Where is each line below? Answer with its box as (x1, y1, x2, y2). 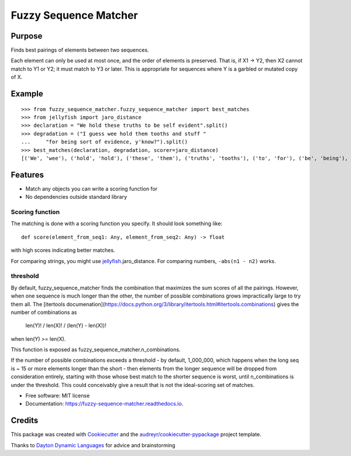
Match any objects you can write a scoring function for (25, 185, 158, 192)
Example (11, 89, 43, 99)
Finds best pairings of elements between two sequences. (11, 47, 149, 54)
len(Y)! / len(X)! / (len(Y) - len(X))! (25, 322, 106, 329)
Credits (11, 416, 39, 426)
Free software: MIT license (25, 392, 90, 399)
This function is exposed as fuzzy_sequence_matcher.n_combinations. (11, 346, 181, 353)
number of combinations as (11, 309, 77, 316)
